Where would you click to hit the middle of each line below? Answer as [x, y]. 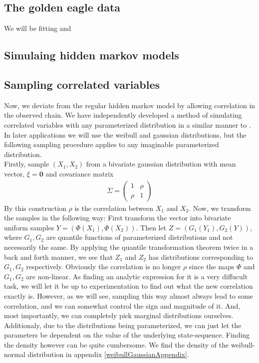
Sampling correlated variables [82, 84]
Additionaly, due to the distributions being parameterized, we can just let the [123, 325]
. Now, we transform [220, 208]
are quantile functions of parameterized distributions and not [139, 237]
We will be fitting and [38, 28]
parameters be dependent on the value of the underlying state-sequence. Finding [127, 335]
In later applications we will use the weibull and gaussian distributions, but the [125, 134]
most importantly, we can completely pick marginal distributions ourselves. [119, 315]
